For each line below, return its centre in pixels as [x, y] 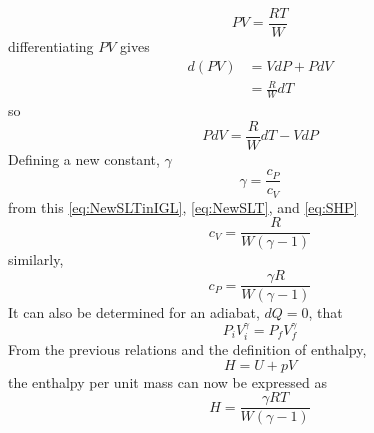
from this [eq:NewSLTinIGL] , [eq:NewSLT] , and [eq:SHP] [183, 206]
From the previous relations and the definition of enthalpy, [187, 348]
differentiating [51, 46]
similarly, [36, 259]
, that [325, 312]
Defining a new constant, [84, 158]
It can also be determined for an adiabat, [134, 312]
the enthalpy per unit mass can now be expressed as [167, 381]
